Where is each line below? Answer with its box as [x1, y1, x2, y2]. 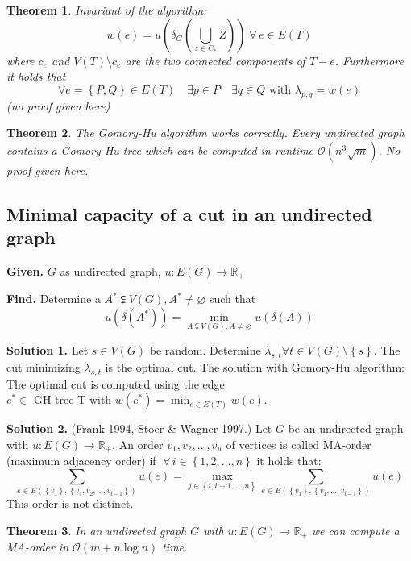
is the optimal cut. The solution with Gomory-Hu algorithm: [105, 359, 405, 376]
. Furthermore [334, 52, 404, 69]
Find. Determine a [6, 290, 101, 307]
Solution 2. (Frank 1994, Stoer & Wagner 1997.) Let [6, 420, 272, 437]
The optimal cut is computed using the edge [6, 375, 225, 392]
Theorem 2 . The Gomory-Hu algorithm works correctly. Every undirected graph [6, 124, 405, 141]
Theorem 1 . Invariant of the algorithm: [6, 2, 207, 18]
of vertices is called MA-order [226, 436, 372, 452]
